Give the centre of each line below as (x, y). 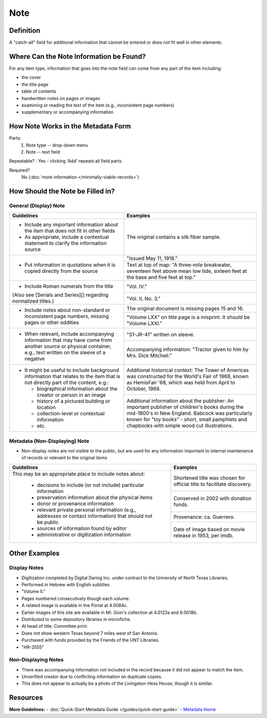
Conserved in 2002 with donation (212, 498)
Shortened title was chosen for (209, 478)
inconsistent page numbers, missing (67, 316)
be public (48, 522)
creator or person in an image (71, 395)
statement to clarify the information (66, 243)
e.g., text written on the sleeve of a (65, 353)
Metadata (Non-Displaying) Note (49, 441)
